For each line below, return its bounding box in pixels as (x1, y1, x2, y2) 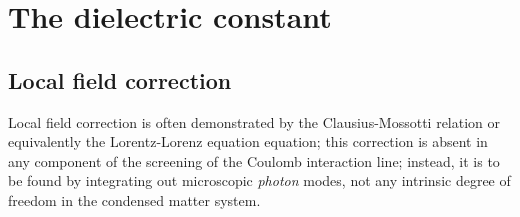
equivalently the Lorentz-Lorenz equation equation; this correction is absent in (8, 131, 488, 152)
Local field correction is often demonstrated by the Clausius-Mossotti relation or (8, 111, 501, 132)
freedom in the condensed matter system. (8, 189, 261, 210)
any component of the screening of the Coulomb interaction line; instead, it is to (8, 150, 500, 171)
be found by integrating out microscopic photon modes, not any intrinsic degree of (8, 170, 511, 191)
